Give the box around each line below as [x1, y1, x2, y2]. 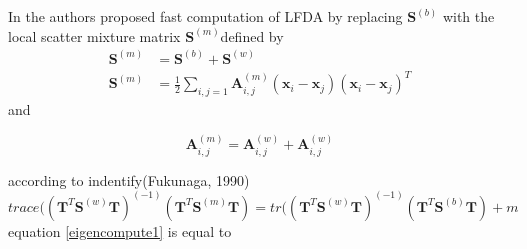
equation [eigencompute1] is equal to [8, 220, 232, 241]
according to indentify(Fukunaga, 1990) [8, 169, 250, 190]
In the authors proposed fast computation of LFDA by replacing [8, 6, 403, 26]
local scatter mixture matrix [8, 25, 181, 46]
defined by [220, 25, 284, 46]
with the [442, 6, 495, 26]
